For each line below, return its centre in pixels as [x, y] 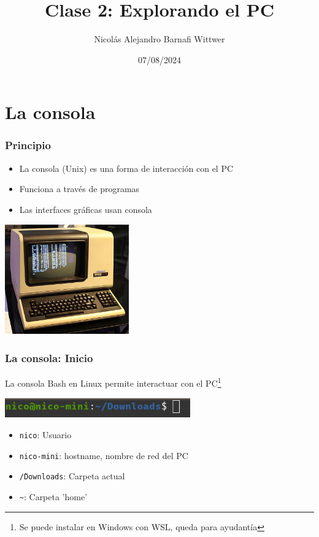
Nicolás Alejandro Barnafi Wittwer [159, 39]
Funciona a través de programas [79, 189]
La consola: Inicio [49, 358]
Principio [28, 145]
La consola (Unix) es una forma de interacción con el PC [126, 168]
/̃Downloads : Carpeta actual [72, 476]
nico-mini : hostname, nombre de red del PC [104, 455]
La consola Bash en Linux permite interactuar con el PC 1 [113, 382]
